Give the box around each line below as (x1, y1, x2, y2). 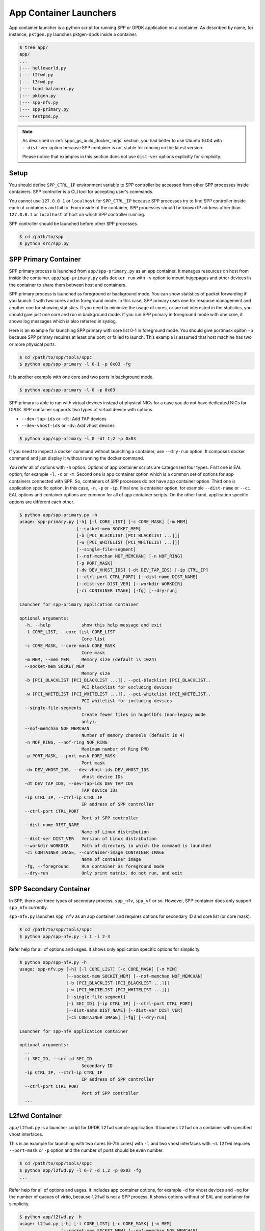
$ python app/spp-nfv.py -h (19, 959, 87, 965)
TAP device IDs (81, 788, 118, 793)
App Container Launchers (9, 7, 117, 18)
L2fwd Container (9, 1111, 62, 1120)
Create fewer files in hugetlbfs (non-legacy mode (81, 712, 206, 717)
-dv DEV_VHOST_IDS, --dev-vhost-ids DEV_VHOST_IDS (25, 767, 149, 773)
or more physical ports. (9, 341, 56, 347)
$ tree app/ (19, 44, 49, 50)
